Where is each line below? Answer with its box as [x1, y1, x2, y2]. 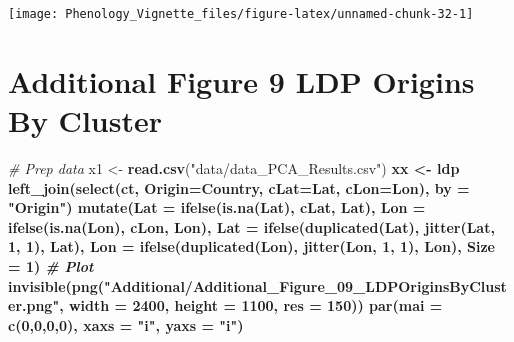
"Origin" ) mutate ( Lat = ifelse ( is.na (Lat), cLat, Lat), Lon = [8, 197, 426, 218]
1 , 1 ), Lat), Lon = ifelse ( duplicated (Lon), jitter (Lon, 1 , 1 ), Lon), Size [8, 236, 495, 257]
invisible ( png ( [8, 275, 105, 296]
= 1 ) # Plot [8, 255, 94, 276]
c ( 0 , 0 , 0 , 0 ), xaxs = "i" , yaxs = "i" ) [8, 314, 244, 335]
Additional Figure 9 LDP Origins [8, 60, 475, 101]
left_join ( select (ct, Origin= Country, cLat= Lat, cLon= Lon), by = [8, 177, 470, 198]
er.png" [8, 295, 60, 316]
